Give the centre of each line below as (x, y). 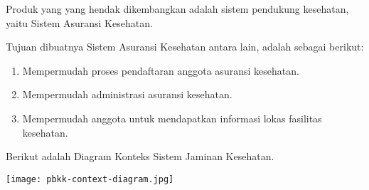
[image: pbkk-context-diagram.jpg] (90, 179)
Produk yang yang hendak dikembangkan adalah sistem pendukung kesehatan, (177, 9)
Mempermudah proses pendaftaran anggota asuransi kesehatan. (161, 70)
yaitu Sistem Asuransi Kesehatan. (79, 22)
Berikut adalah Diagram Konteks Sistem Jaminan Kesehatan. (140, 156)
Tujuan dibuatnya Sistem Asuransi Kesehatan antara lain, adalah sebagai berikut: (185, 47)
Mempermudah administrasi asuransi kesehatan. (127, 94)
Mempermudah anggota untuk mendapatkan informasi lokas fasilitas (172, 118)
